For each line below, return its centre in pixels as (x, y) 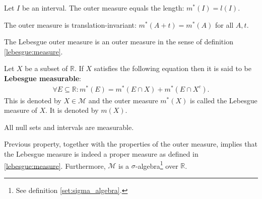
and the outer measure (123, 100)
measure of (21, 110)
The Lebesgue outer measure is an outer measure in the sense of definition (119, 42)
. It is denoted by (72, 110)
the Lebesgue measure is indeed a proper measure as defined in (101, 154)
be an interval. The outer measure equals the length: (103, 8)
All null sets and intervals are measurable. (69, 127)
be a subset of (46, 68)
